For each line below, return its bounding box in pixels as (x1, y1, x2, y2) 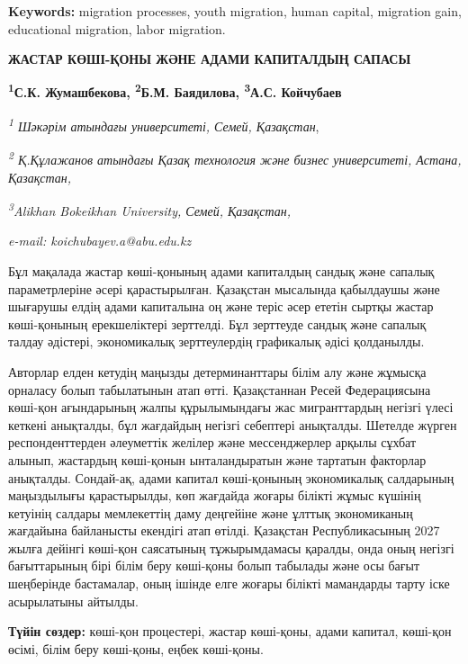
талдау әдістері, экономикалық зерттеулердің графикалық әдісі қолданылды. (8, 332, 425, 351)
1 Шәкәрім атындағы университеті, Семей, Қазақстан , (8, 114, 319, 135)
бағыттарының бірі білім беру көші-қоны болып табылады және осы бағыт (8, 556, 420, 575)
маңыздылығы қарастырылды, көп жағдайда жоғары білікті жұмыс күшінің (8, 486, 421, 505)
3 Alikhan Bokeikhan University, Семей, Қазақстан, (8, 199, 292, 220)
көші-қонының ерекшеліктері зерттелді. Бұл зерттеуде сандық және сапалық (8, 314, 427, 333)
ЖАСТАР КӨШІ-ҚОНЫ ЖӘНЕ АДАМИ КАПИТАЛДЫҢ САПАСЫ (8, 49, 411, 68)
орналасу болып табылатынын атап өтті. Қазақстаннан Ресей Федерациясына (8, 380, 431, 399)
